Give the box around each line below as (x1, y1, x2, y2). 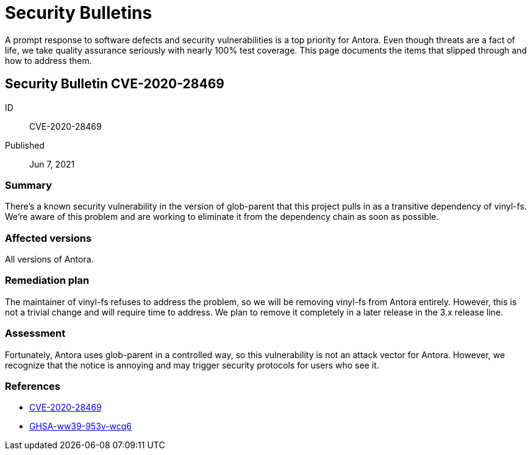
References (5, 379, 60, 392)
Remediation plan (5, 274, 90, 287)
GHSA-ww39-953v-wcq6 (29, 421, 132, 432)
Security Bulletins (5, 2, 152, 23)
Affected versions (5, 231, 92, 244)
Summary (5, 178, 52, 191)
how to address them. (5, 55, 92, 66)
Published (5, 139, 45, 150)
